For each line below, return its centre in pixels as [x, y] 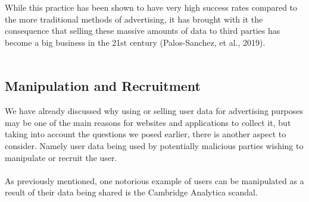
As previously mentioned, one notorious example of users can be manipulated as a [154, 180]
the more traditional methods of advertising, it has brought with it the [134, 19]
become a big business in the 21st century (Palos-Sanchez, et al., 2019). [135, 42]
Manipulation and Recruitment [103, 86]
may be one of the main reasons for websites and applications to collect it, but [148, 122]
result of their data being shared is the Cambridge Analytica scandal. [131, 192]
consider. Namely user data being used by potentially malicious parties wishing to [154, 145]
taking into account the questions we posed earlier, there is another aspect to [146, 134]
